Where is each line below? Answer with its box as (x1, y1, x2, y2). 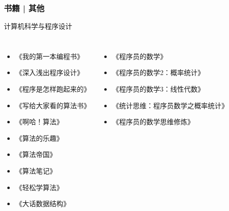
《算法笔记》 (15, 165, 57, 175)
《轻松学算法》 (15, 182, 63, 192)
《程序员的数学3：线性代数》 (112, 84, 205, 94)
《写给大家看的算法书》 (15, 100, 91, 110)
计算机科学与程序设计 (4, 21, 72, 31)
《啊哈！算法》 (15, 116, 63, 127)
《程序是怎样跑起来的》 (15, 84, 91, 94)
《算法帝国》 (15, 149, 57, 159)
